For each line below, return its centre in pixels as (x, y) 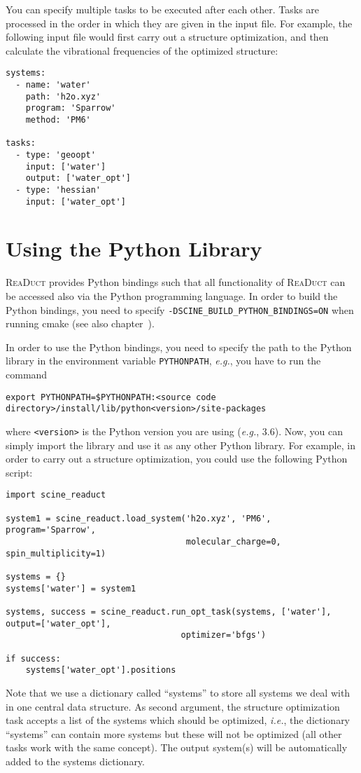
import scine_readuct (56, 495)
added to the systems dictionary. (75, 761)
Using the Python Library (134, 248)
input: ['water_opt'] (76, 201)
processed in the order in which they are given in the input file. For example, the (179, 23)
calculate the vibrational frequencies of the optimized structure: (142, 50)
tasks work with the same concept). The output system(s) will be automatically (177, 747)
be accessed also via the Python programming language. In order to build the (172, 295)
